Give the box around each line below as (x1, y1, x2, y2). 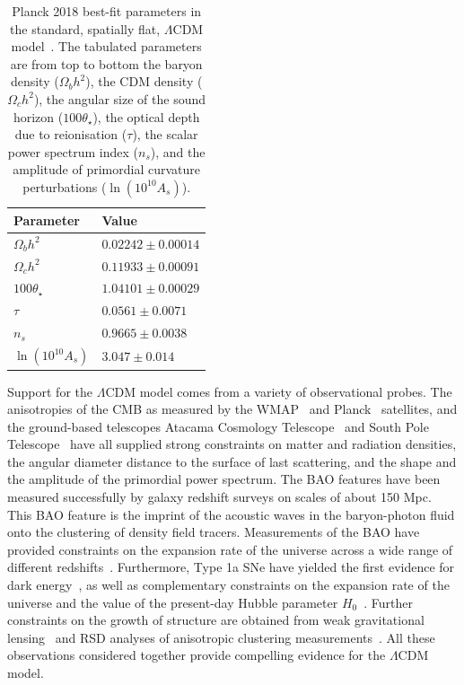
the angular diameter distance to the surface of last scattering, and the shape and (7, 452, 457, 470)
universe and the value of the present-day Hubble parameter (7, 593, 338, 611)
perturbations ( (22, 177, 107, 196)
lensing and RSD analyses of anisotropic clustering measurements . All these (7, 628, 435, 646)
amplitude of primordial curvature (13, 160, 200, 179)
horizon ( (13, 107, 64, 126)
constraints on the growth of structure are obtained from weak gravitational (7, 610, 425, 629)
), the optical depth (92, 107, 200, 126)
